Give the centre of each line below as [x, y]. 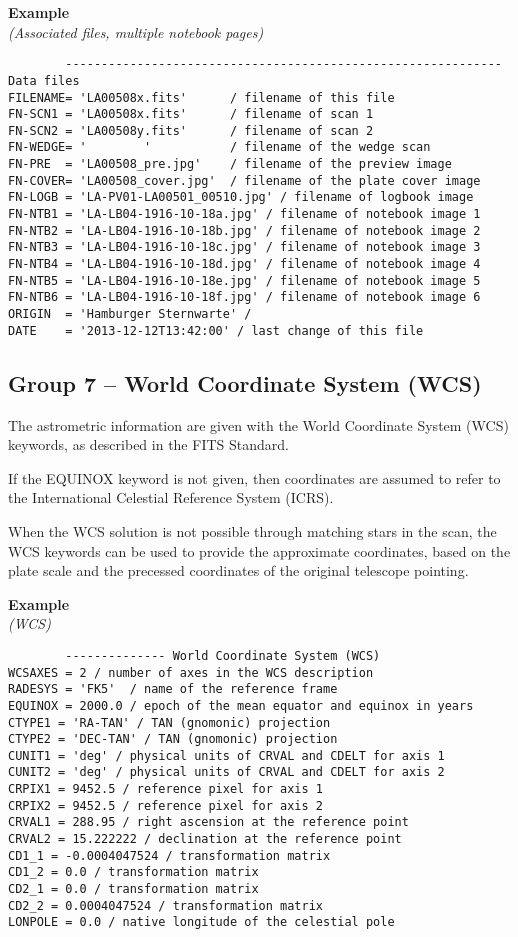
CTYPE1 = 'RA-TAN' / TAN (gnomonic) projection [169, 722]
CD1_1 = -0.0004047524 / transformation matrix [169, 855]
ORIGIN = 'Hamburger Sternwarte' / [130, 314]
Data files [44, 80]
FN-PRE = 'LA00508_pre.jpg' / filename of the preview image [230, 164]
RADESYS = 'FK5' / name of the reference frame [173, 689]
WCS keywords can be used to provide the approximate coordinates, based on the [259, 550]
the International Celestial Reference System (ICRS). [171, 497]
